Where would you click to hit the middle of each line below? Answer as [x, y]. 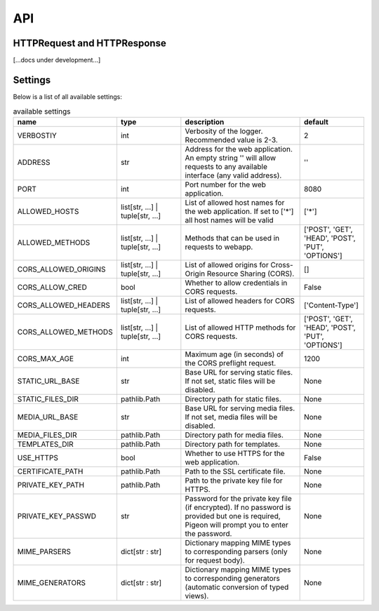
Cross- [282, 264]
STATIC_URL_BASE [48, 381]
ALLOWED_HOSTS [48, 211]
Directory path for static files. [233, 398]
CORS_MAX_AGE [45, 358]
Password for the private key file [239, 498]
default [316, 121]
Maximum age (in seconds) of [234, 354]
